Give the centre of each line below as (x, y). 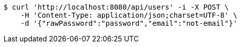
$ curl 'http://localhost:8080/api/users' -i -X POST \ (116, 7)
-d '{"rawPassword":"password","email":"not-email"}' (129, 23)
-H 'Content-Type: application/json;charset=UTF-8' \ (129, 15)
